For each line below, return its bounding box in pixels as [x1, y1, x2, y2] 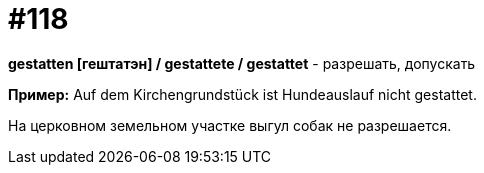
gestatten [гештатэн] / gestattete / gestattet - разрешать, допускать [8, 54, 476, 72]
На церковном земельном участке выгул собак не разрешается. [8, 116, 452, 134]
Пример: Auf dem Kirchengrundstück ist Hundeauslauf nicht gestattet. [8, 85, 477, 103]
